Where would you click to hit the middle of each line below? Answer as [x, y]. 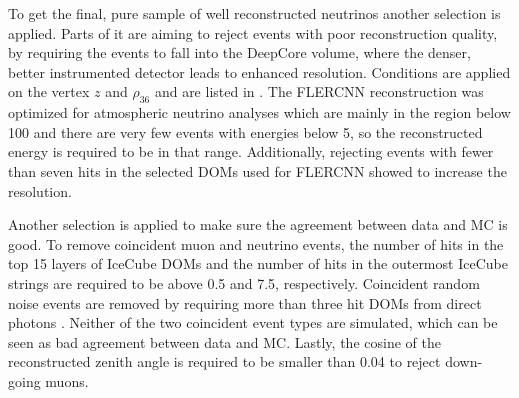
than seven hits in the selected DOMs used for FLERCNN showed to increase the [257, 170]
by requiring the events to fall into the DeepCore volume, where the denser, [239, 52]
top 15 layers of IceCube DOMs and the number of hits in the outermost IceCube [258, 263]
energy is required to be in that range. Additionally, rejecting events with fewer [251, 151]
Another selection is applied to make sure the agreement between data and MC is [258, 224]
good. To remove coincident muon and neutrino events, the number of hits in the [256, 243]
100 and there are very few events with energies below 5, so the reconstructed [245, 131]
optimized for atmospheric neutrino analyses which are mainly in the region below [259, 112]
